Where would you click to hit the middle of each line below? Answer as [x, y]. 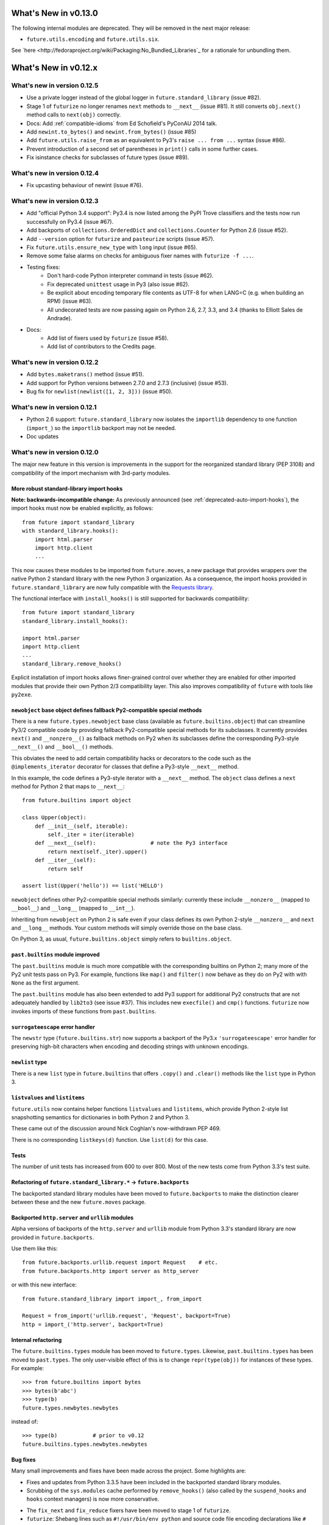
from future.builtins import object [77, 800]
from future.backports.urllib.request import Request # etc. [120, 1262]
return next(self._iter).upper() [97, 852]
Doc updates [43, 437]
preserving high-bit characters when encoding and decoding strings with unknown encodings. [130, 1047]
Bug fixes [23, 1459]
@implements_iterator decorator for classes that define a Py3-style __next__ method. [125, 767]
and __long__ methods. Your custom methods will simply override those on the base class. [127, 928]
